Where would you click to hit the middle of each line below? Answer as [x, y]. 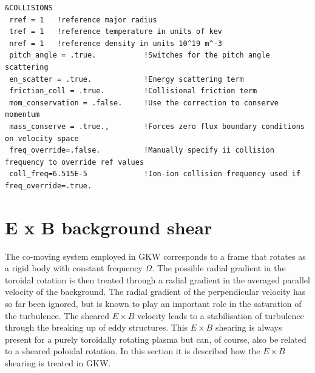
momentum [22, 115]
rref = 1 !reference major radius [83, 20]
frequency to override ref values [75, 162]
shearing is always [249, 327]
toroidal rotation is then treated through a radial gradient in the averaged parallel [157, 279]
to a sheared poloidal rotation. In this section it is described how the [133, 351]
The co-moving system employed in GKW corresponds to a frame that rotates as [155, 256]
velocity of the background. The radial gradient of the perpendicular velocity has [155, 292]
